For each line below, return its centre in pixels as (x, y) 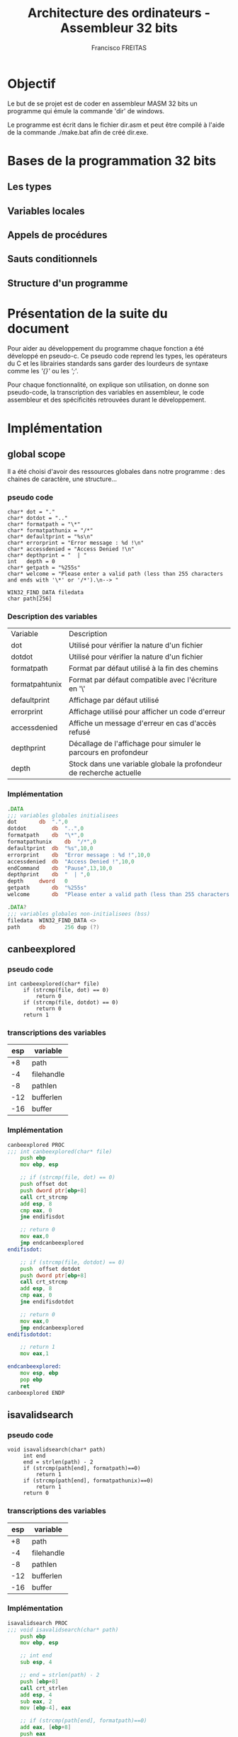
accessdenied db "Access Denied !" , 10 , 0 (71, 861)
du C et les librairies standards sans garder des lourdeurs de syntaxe (108, 363)
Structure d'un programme (68, 283)
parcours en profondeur (108, 752)
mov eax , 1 (35, 1354)
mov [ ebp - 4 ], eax (46, 1708)
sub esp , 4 (36, 1663)
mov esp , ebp (39, 1373)
